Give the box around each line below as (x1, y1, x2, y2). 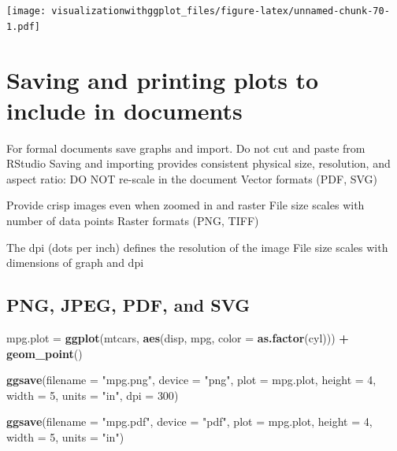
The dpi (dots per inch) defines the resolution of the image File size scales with (6, 238, 388, 255)
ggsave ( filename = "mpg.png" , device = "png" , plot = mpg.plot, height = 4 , (6, 372, 377, 388)
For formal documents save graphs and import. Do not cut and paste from (6, 139, 365, 156)
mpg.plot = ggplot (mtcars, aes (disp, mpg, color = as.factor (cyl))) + (6, 329, 349, 346)
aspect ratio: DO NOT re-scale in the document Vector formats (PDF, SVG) (6, 170, 378, 187)
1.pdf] (6, 20, 40, 32)
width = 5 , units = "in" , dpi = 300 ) (6, 386, 179, 403)
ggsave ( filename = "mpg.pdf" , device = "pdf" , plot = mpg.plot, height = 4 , (6, 413, 373, 430)
